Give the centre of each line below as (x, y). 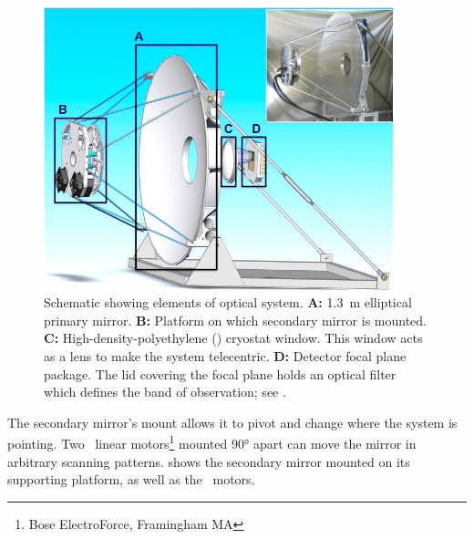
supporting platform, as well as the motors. (131, 479)
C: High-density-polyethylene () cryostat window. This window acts (233, 338)
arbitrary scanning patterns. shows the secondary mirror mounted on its (209, 461)
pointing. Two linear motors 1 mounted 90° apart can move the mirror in (212, 442)
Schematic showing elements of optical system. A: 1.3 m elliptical (228, 302)
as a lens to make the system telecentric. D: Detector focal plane (225, 356)
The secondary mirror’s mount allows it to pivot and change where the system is (232, 422)
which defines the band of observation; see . (165, 392)
